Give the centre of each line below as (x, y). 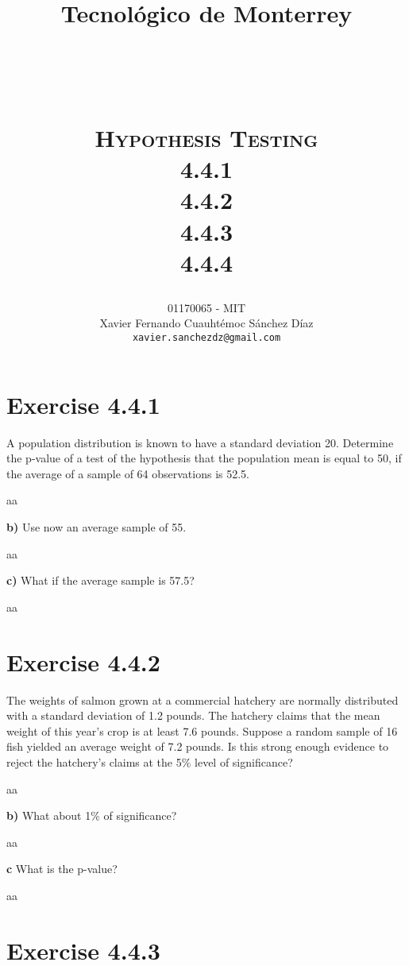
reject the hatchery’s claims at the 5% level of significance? (150, 761)
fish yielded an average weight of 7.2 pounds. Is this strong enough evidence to (198, 746)
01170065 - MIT (206, 307)
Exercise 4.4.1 (83, 404)
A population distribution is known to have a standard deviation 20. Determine (200, 442)
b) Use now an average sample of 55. (96, 527)
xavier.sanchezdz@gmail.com (206, 338)
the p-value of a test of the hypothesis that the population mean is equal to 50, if (204, 458)
